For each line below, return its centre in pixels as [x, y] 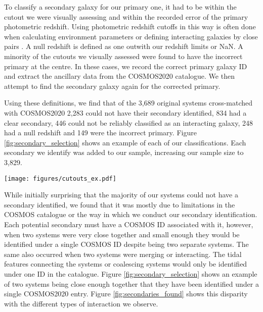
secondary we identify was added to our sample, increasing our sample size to [124, 152]
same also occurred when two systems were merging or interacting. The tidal [123, 254]
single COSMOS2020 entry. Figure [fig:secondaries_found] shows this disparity [126, 294]
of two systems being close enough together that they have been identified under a [131, 283]
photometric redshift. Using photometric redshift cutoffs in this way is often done [130, 27]
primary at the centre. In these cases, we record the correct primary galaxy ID [126, 66]
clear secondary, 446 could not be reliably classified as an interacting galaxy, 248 [129, 122]
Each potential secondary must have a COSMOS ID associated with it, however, [129, 224]
